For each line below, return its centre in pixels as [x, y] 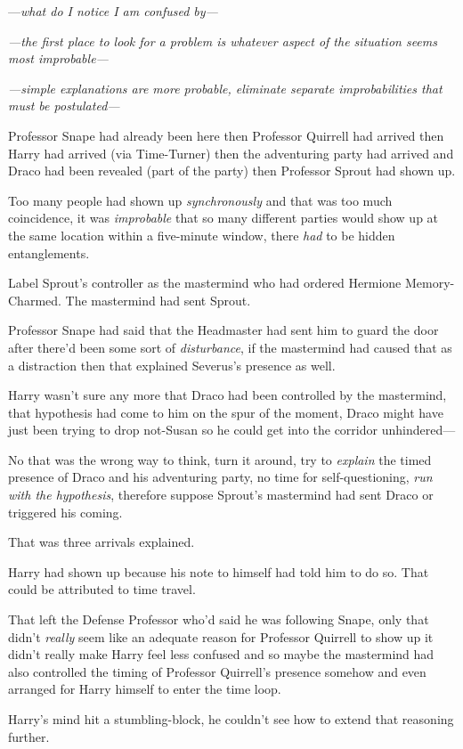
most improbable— [58, 58]
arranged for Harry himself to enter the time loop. [145, 689]
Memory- [430, 283]
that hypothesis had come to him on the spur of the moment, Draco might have [226, 412]
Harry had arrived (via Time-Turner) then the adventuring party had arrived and [231, 153]
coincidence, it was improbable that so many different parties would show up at [223, 218]
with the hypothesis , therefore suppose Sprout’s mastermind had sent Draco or [221, 495]
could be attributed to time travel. [102, 589]
